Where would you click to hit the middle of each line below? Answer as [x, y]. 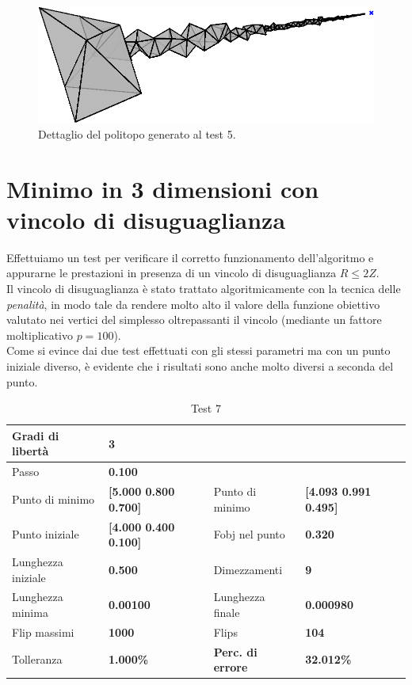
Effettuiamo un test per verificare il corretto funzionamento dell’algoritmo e [190, 257]
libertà [31, 451]
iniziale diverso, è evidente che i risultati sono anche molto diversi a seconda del [200, 366]
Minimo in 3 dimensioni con [163, 188]
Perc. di [235, 651]
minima [30, 612]
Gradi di [36, 435]
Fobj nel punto [249, 534]
